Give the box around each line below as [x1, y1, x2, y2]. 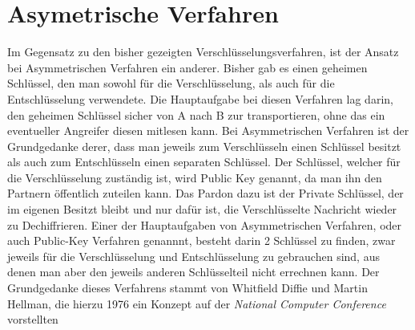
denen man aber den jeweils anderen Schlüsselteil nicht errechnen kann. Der [7, 263, 380, 280]
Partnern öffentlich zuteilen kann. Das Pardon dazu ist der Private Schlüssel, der [7, 185, 404, 202]
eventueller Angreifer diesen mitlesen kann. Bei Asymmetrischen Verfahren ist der [7, 122, 409, 139]
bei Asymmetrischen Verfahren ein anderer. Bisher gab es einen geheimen [7, 59, 368, 75]
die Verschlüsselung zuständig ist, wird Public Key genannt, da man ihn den [7, 169, 382, 185]
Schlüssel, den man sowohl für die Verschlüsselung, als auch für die [7, 75, 335, 92]
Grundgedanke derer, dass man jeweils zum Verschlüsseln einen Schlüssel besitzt [7, 137, 401, 154]
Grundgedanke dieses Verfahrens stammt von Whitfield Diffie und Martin [7, 279, 368, 296]
